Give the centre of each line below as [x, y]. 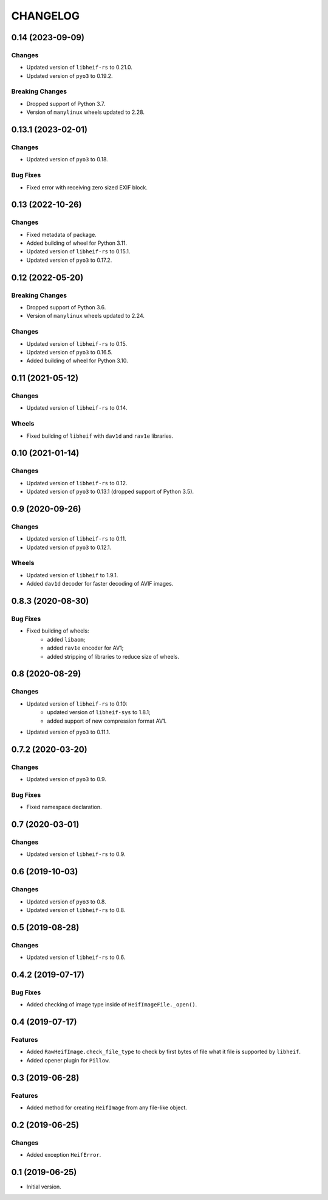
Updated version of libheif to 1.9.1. [72, 575]
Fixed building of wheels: [58, 631]
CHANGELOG [46, 16]
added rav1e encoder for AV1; [85, 648]
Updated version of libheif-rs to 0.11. [77, 539]
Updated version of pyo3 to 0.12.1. [69, 547]
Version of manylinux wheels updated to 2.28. [86, 112]
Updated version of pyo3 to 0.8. [66, 902]
